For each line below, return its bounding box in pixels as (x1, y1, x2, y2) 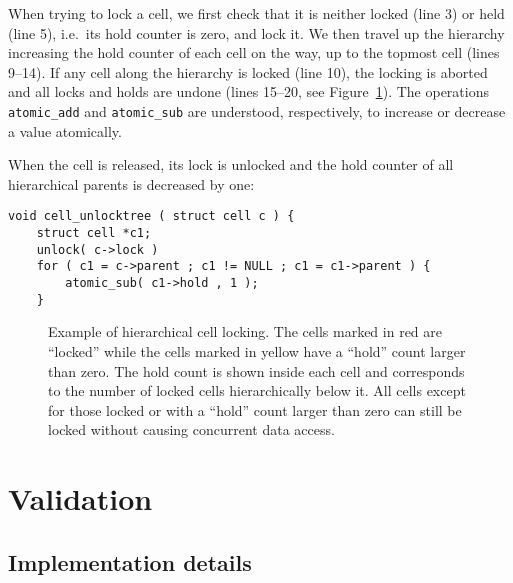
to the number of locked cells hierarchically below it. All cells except (48, 380, 466, 401)
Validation (8, 478, 153, 519)
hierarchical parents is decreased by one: (8, 173, 255, 194)
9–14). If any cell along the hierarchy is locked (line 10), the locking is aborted (8, 61, 488, 82)
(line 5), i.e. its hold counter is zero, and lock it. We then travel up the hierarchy (8, 22, 505, 43)
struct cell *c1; (36, 226, 152, 241)
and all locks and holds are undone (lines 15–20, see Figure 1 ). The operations (8, 81, 489, 102)
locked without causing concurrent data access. (48, 419, 335, 440)
